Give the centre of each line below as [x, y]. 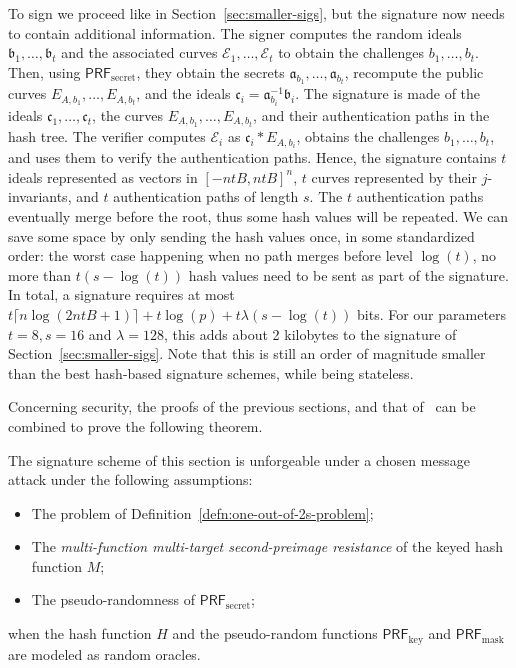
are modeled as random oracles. [104, 653]
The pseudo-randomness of [113, 599]
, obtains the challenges [368, 136]
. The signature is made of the [388, 93]
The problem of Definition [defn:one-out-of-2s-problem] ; [202, 512]
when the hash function [80, 633]
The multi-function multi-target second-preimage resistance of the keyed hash [267, 546]
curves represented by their [394, 176]
